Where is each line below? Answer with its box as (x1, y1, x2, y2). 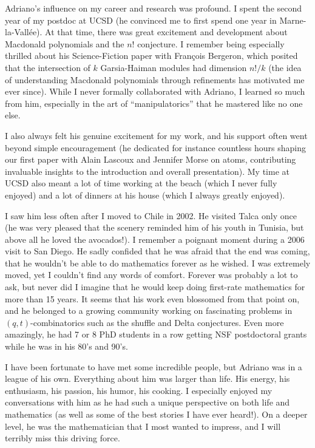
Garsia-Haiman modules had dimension (100, 61, 247, 73)
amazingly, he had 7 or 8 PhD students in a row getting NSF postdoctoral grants (5, 328, 307, 341)
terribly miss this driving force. (5, 432, 120, 444)
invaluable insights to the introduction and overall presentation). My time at (5, 165, 290, 177)
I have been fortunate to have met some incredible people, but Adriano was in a (5, 360, 302, 373)
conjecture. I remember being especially (137, 37, 285, 50)
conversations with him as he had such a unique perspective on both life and (5, 396, 290, 409)
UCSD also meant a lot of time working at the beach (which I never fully (5, 177, 277, 189)
